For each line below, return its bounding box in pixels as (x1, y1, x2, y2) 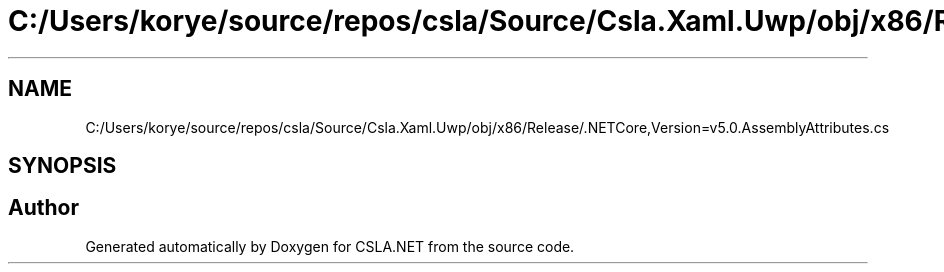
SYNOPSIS (8, 153, 117, 179)
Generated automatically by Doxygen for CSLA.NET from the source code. (85, 237, 575, 255)
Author (8, 195, 79, 221)
